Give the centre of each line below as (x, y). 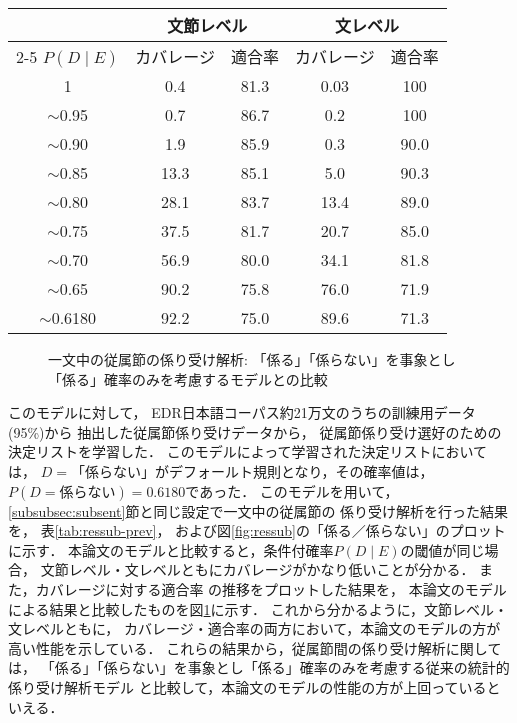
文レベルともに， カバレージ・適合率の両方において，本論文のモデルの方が (254, 628)
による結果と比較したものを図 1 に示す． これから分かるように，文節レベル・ (258, 608)
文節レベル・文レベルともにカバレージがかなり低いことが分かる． (257, 569)
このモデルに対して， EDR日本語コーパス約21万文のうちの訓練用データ (242, 412)
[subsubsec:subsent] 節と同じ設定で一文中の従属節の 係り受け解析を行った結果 (258, 510)
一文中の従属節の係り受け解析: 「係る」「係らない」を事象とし (252, 359)
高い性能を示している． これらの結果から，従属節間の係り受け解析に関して (255, 647)
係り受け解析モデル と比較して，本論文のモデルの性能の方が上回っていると (254, 686)
